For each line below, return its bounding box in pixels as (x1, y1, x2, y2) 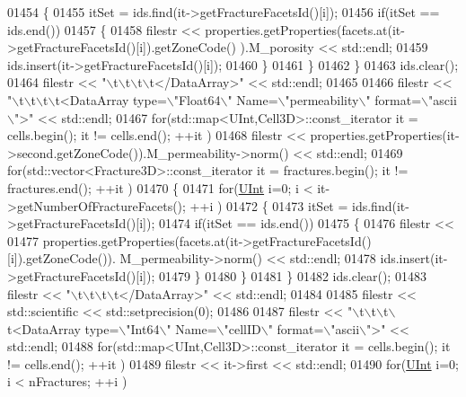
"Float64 (173, 90, 221, 109)
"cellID (224, 319, 261, 338)
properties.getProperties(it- (310, 126, 460, 145)
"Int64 (126, 319, 160, 338)
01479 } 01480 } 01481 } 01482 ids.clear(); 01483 (158, 266, 426, 285)
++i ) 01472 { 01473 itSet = (189, 196, 348, 215)
